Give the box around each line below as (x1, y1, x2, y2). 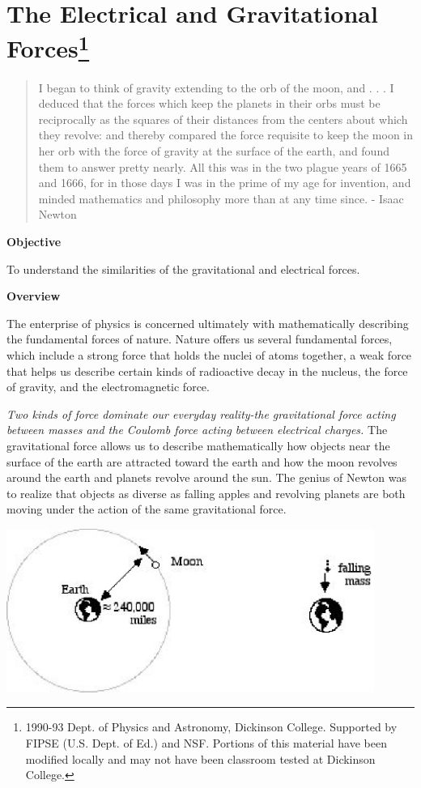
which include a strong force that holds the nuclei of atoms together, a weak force (6, 346, 412, 363)
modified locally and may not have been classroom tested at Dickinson (25, 750, 376, 767)
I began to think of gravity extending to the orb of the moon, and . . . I (38, 79, 394, 96)
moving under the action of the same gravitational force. (6, 500, 287, 518)
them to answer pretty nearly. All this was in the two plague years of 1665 (38, 158, 407, 175)
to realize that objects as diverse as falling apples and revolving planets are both (6, 484, 406, 501)
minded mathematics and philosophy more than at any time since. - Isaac (38, 190, 404, 207)
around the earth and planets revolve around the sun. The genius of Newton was (6, 469, 406, 486)
